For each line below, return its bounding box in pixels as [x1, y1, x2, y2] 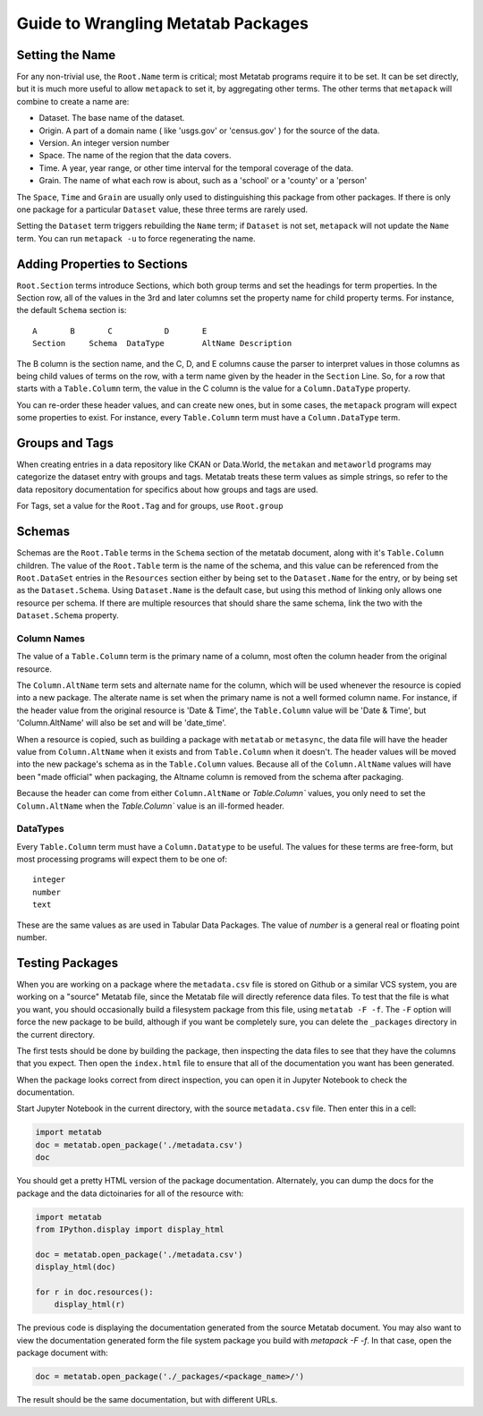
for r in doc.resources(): [35, 1286, 154, 1297]
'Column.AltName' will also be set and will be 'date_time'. [16, 717, 227, 728]
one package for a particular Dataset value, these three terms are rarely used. [16, 204, 309, 215]
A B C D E [32, 326, 208, 335]
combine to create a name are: [16, 96, 130, 106]
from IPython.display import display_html [35, 1224, 225, 1234]
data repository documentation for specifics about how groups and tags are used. [16, 484, 318, 495]
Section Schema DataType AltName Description [32, 338, 292, 349]
